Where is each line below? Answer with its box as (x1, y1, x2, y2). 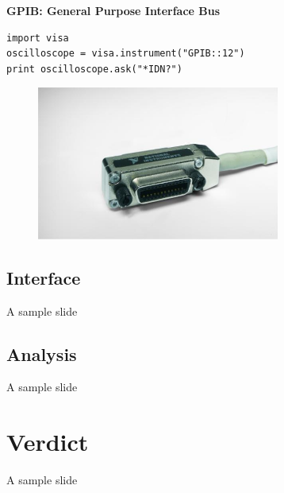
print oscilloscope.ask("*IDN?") (6, 63, 182, 75)
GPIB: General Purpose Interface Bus (6, 2, 221, 18)
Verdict (6, 425, 89, 458)
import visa (6, 32, 69, 44)
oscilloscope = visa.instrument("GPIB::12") (6, 48, 245, 60)
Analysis (6, 341, 77, 366)
